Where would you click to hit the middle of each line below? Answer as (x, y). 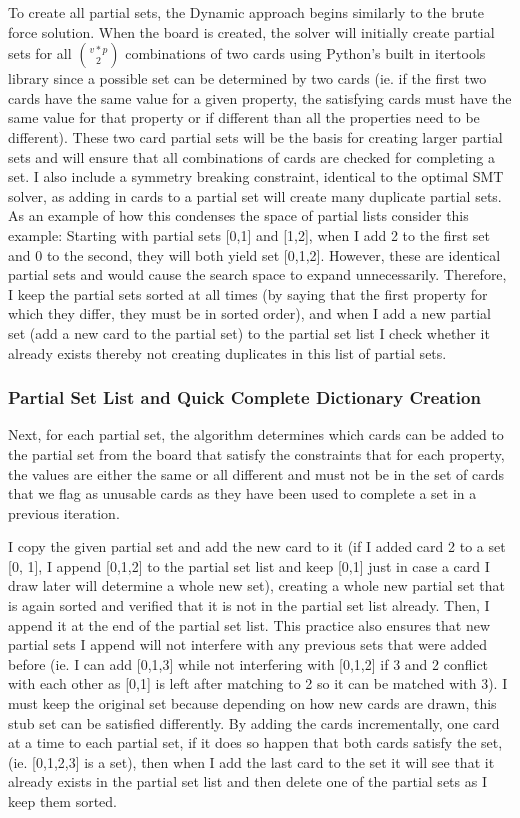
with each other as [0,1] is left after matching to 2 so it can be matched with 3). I (258, 683)
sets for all (40, 53)
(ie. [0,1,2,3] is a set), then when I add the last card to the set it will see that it (251, 761)
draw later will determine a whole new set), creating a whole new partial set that (256, 585)
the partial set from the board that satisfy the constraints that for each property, (256, 453)
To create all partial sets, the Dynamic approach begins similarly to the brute (246, 12)
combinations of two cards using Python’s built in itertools (305, 53)
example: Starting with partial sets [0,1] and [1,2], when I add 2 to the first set (249, 234)
